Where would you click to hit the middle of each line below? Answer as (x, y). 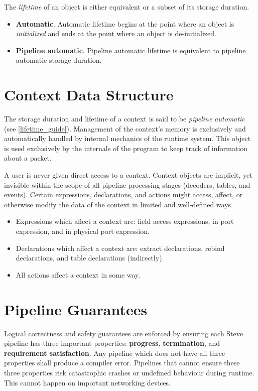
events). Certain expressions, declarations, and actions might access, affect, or (123, 194)
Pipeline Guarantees (76, 309)
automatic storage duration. (59, 60)
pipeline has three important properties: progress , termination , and (112, 343)
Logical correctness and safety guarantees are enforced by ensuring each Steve (123, 333)
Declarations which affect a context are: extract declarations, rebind (120, 248)
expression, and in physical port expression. (83, 231)
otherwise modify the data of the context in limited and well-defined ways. (118, 204)
